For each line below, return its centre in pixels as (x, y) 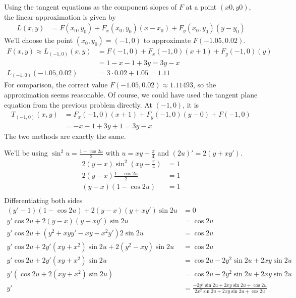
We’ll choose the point (39, 40)
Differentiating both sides (43, 200)
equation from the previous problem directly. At (78, 104)
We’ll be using (26, 153)
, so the (204, 85)
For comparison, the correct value (56, 85)
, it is (191, 104)
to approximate (167, 40)
